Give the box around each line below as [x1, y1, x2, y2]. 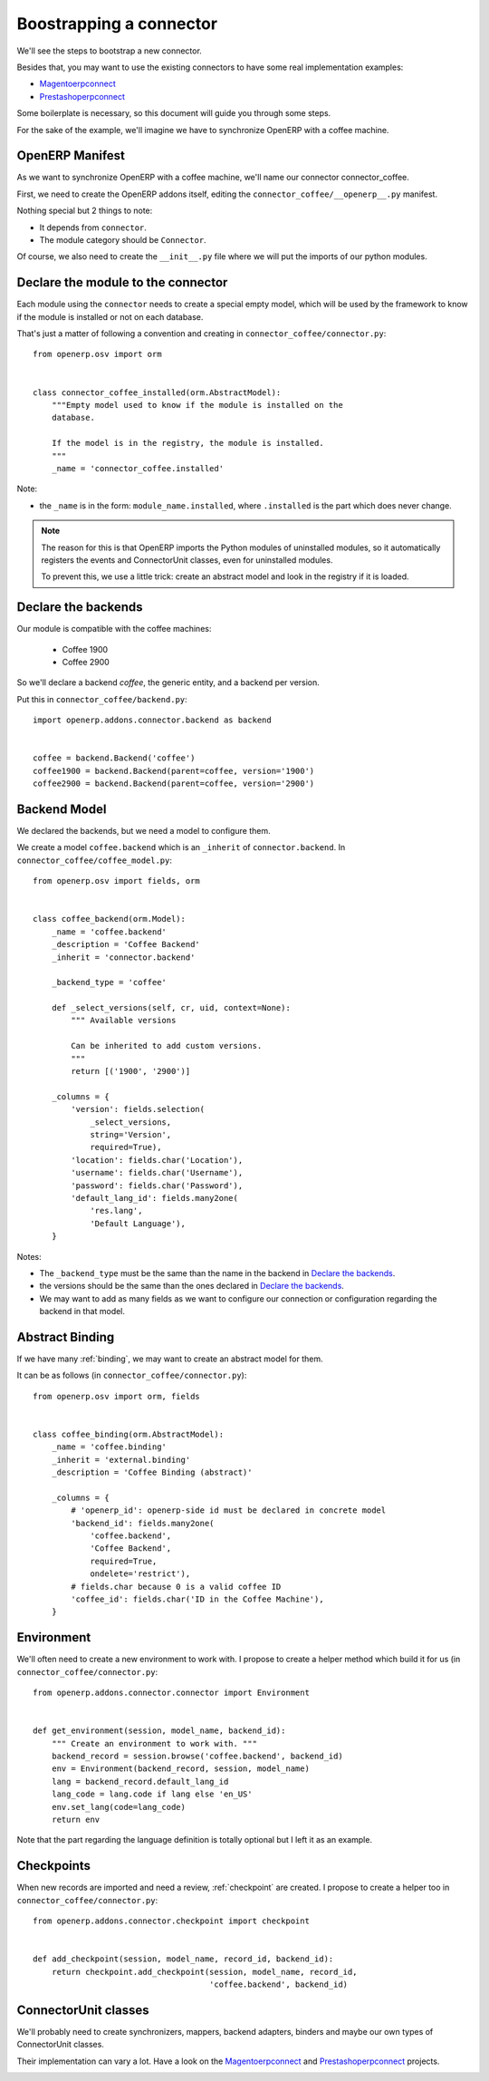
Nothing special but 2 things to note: [16, 205, 153, 217]
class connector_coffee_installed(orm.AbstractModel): [33, 387, 282, 398]
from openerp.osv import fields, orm [33, 876, 201, 886]
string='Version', [90, 1129, 172, 1139]
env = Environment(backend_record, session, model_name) [51, 1764, 310, 1774]
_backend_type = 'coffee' [51, 977, 168, 988]
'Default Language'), [90, 1218, 186, 1228]
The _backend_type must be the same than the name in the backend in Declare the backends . [39, 1267, 396, 1278]
